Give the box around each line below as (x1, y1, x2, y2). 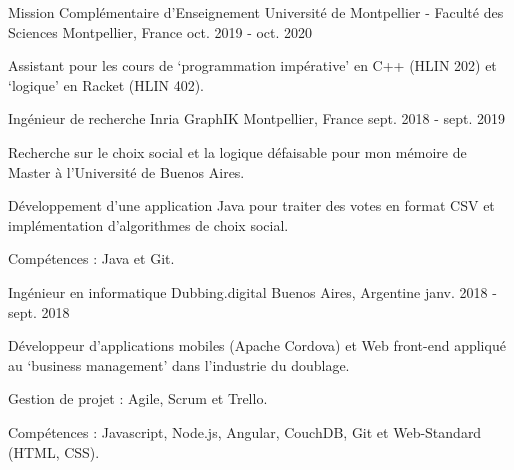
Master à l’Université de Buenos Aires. (8, 161, 245, 182)
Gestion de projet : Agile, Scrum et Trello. (8, 388, 268, 409)
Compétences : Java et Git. (8, 248, 175, 269)
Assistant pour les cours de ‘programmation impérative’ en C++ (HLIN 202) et (8, 55, 497, 76)
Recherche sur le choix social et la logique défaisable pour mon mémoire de (8, 141, 467, 162)
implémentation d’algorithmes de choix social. (8, 214, 289, 235)
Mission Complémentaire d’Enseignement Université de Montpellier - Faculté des (8, 2, 504, 22)
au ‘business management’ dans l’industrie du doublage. (8, 354, 350, 375)
